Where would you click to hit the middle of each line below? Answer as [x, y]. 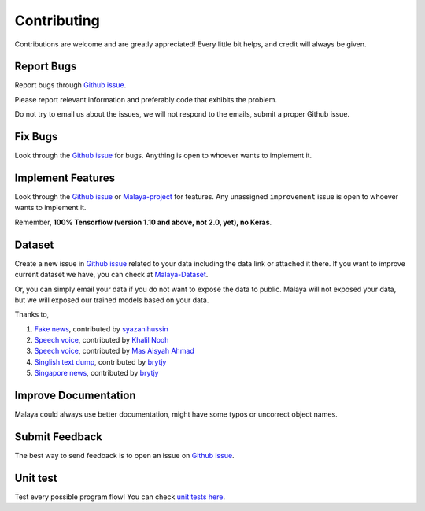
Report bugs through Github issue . [70, 85]
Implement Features [65, 178]
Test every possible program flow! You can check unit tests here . [120, 497]
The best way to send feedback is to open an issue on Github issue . [125, 456]
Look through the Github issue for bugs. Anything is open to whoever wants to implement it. [163, 156]
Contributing [57, 20]
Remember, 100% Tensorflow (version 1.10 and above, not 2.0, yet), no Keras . [143, 222]
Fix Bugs [36, 137]
